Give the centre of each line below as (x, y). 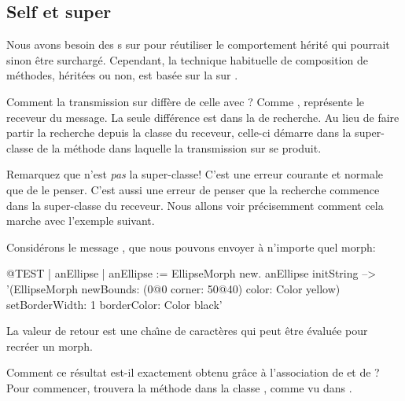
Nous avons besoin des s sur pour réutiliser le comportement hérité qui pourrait (198, 44)
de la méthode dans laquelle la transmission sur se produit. (179, 147)
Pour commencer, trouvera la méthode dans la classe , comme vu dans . (179, 387)
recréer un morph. (50, 346)
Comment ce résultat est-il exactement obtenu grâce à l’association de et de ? (193, 372)
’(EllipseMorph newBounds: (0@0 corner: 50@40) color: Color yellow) (173, 288)
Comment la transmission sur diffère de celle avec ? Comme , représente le (186, 101)
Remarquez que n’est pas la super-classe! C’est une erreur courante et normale (195, 174)
